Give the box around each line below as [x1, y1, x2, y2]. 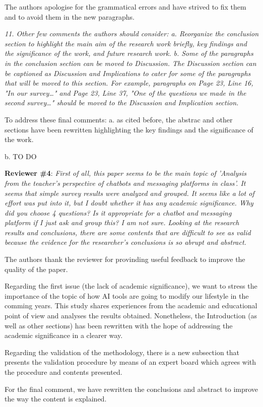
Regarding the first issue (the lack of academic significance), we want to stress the [5, 281, 257, 291]
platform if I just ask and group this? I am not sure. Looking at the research [5, 217, 239, 228]
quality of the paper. [5, 263, 68, 274]
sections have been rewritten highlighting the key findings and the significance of [5, 124, 253, 134]
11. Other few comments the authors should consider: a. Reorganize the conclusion [5, 28, 259, 39]
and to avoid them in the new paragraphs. [5, 11, 135, 22]
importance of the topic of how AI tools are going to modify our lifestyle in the [5, 290, 249, 301]
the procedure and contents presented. [5, 367, 122, 377]
